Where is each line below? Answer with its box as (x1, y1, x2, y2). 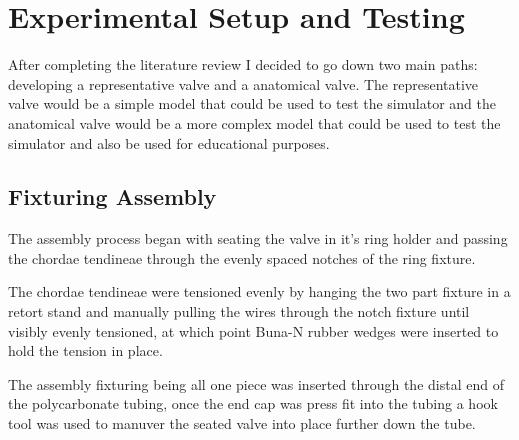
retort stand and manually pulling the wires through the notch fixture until (8, 301, 470, 322)
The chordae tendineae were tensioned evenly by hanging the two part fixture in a (8, 281, 511, 302)
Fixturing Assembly (8, 181, 217, 212)
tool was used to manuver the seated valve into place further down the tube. (8, 413, 476, 434)
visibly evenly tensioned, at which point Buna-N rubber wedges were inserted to (8, 320, 499, 341)
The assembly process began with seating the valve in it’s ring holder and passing (8, 228, 508, 249)
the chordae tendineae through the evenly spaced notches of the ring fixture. (8, 247, 476, 268)
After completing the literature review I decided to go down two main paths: (8, 54, 478, 75)
